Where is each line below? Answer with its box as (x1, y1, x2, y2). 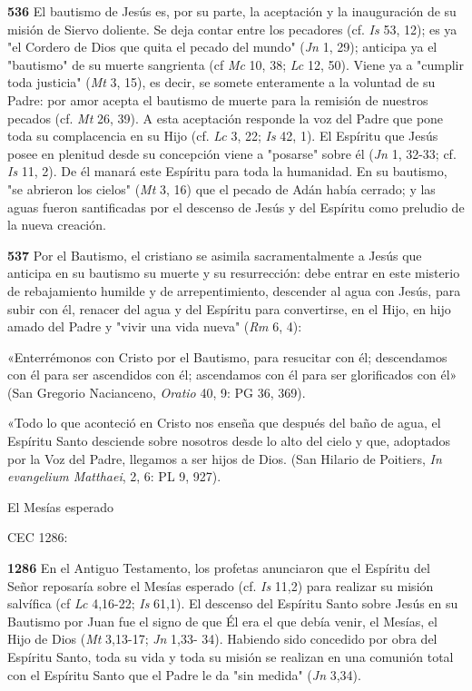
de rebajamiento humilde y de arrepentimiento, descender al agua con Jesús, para (7, 281, 461, 300)
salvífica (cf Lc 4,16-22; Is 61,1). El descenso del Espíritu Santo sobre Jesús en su (7, 594, 458, 613)
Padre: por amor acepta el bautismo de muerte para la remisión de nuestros (7, 90, 428, 109)
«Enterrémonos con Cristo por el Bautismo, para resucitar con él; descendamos (7, 347, 447, 366)
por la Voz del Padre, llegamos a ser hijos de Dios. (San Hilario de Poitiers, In (7, 449, 442, 468)
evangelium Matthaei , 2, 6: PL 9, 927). (7, 467, 221, 486)
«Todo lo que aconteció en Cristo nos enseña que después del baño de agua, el (7, 413, 441, 432)
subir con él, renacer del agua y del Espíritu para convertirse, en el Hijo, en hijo (7, 299, 451, 318)
